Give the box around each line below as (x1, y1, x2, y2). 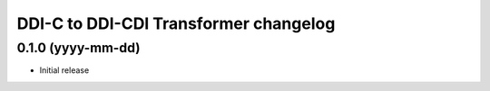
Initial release (39, 65, 90, 76)
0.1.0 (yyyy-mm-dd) (16, 40, 141, 56)
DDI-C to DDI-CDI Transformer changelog (16, 14, 336, 33)
